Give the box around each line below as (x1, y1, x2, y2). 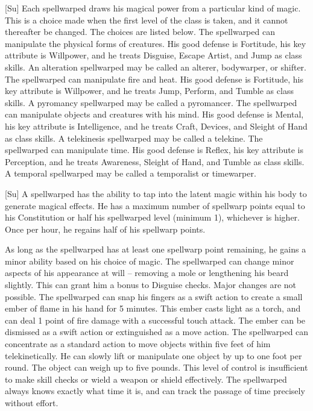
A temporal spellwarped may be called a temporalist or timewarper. (5, 167, 256, 180)
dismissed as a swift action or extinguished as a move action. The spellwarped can (5, 325, 309, 338)
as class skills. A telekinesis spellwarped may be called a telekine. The (5, 131, 263, 144)
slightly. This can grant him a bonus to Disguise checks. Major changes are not (5, 278, 297, 291)
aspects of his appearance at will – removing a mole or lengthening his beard (5, 266, 289, 279)
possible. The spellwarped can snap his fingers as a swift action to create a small (5, 290, 303, 303)
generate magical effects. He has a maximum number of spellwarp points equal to (5, 199, 305, 212)
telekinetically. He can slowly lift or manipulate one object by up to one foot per (5, 349, 302, 362)
